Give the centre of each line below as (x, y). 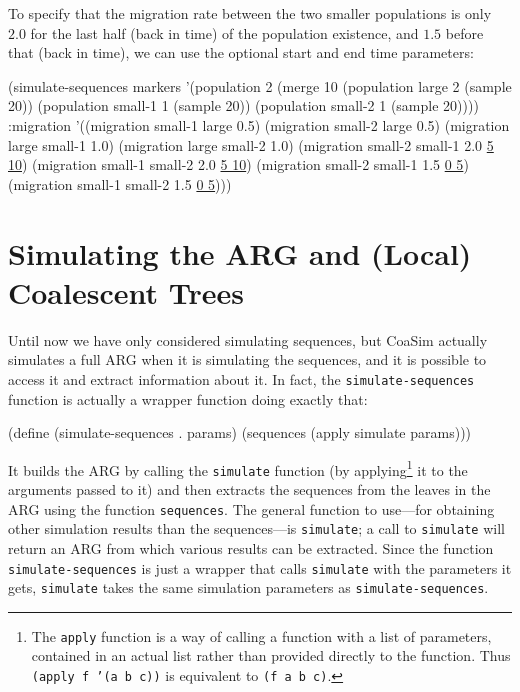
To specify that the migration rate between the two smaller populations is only (250, 13)
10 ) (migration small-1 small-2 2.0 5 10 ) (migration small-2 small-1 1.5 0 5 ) (238, 164)
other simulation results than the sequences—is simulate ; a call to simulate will (256, 528)
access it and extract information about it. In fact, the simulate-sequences (241, 378)
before (464, 32)
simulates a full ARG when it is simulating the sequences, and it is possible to (247, 359)
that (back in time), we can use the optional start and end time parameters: (241, 52)
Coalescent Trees (126, 291)
